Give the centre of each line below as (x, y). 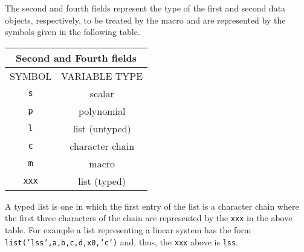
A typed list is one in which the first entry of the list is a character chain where (152, 206)
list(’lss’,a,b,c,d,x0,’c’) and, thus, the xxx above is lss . (122, 241)
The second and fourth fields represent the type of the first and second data (145, 8)
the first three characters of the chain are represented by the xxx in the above (149, 218)
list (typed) (102, 181)
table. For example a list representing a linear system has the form (128, 230)
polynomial (102, 111)
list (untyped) (102, 128)
